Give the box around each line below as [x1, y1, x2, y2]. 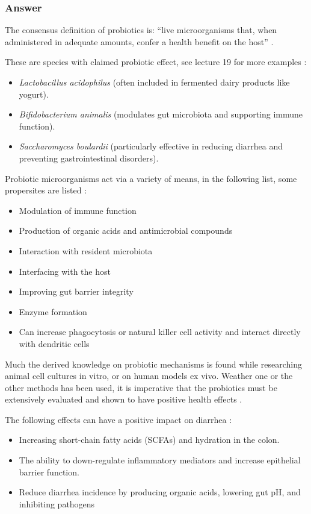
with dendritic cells [19, 337, 90, 349]
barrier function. [19, 465, 79, 478]
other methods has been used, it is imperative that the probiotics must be [5, 381, 277, 393]
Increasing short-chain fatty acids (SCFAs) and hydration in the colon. [19, 433, 280, 446]
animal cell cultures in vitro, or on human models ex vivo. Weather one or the [5, 369, 293, 382]
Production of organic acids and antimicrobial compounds [19, 224, 233, 237]
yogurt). [19, 87, 49, 100]
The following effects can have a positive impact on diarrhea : [5, 413, 232, 425]
